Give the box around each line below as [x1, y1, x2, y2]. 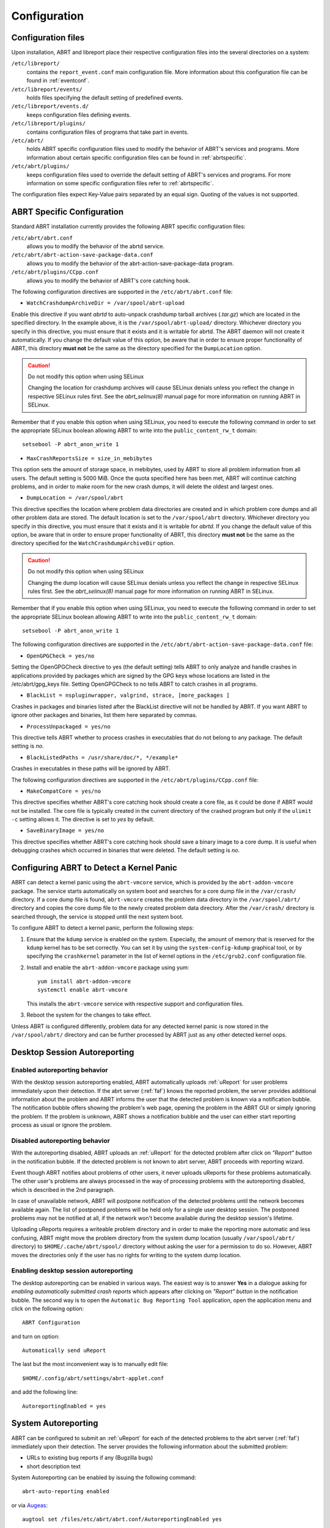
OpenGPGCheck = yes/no [26, 652, 95, 659]
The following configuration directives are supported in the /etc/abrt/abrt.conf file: [11, 288, 233, 295]
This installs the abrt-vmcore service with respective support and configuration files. [26, 1000, 244, 1007]
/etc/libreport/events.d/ [11, 103, 89, 110]
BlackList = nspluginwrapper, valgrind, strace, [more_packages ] [26, 692, 230, 699]
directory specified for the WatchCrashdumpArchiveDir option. [11, 540, 175, 547]
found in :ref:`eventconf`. [26, 77, 90, 84]
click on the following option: [11, 1305, 84, 1312]
